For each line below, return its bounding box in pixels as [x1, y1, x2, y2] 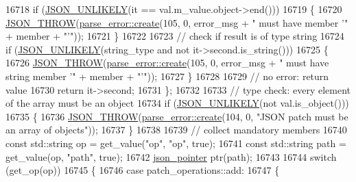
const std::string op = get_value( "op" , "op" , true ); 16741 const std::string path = [5, 135, 346, 150]
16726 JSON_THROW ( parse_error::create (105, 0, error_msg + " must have [5, 55, 329, 70]
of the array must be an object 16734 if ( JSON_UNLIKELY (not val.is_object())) [5, 96, 349, 110]
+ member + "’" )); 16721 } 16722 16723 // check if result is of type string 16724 [5, 29, 344, 43]
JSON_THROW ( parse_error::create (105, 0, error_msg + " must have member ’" [5, 15, 348, 29]
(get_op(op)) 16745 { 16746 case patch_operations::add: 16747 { [5, 163, 280, 177]
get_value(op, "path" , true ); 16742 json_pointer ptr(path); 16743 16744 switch [5, 149, 337, 164]
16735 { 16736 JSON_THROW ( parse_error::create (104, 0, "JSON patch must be [5, 109, 348, 123]
